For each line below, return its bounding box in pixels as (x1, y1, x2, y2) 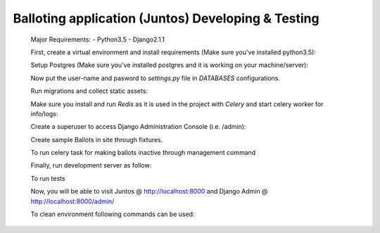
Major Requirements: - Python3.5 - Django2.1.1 (30, 35, 165, 44)
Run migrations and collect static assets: (30, 87, 148, 95)
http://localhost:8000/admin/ (30, 197, 115, 206)
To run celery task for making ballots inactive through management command (30, 149, 256, 157)
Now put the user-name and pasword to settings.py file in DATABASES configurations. (30, 74, 281, 82)
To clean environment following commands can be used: (30, 210, 195, 218)
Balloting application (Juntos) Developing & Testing (13, 11, 319, 26)
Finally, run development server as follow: (30, 161, 152, 170)
